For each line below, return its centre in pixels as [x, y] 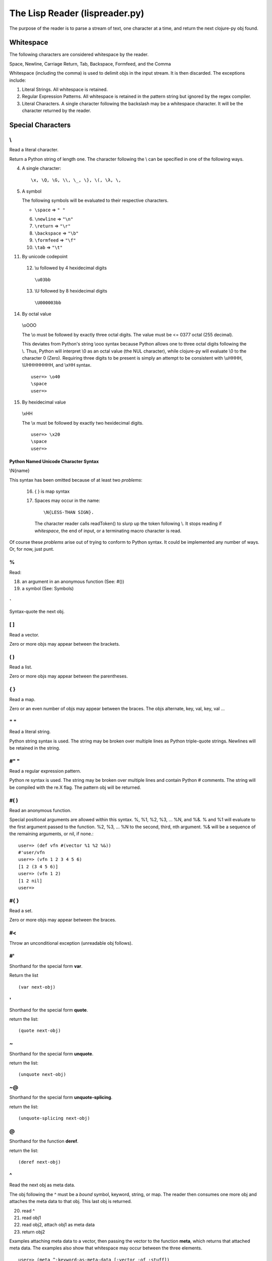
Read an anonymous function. [40, 810]
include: [18, 80]
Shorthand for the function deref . [44, 1141]
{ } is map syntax [52, 491]
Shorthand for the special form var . [46, 966]
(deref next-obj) [40, 1162]
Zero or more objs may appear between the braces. [63, 920]
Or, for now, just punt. [32, 549]
